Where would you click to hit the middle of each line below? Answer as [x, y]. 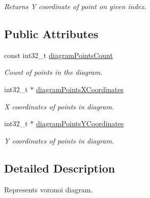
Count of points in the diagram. [53, 72]
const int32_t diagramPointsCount [58, 55]
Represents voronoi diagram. [49, 189]
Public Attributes [51, 33]
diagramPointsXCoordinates [80, 89]
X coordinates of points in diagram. [59, 106]
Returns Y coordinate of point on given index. [76, 6]
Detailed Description [60, 168]
